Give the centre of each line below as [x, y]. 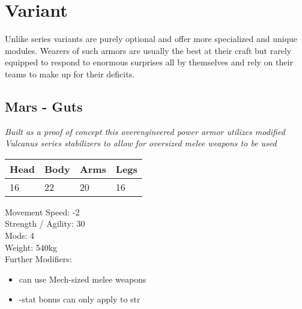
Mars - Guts [44, 106]
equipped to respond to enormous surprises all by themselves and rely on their [149, 62]
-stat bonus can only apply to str [80, 299]
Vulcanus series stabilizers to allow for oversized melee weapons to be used [141, 143]
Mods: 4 [20, 235]
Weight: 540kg [31, 247]
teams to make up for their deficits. [70, 73]
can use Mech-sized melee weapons [83, 279]
